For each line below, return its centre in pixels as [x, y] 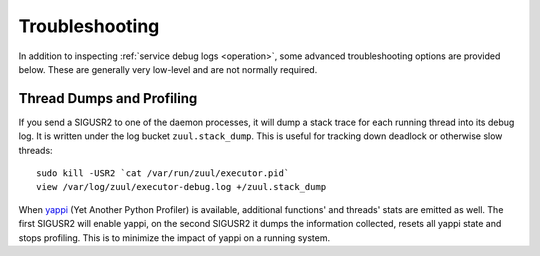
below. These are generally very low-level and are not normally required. [168, 69]
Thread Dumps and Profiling [108, 98]
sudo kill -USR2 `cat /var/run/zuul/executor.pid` [163, 173]
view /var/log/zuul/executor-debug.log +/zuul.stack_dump [181, 187]
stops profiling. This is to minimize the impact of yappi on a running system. [174, 237]
